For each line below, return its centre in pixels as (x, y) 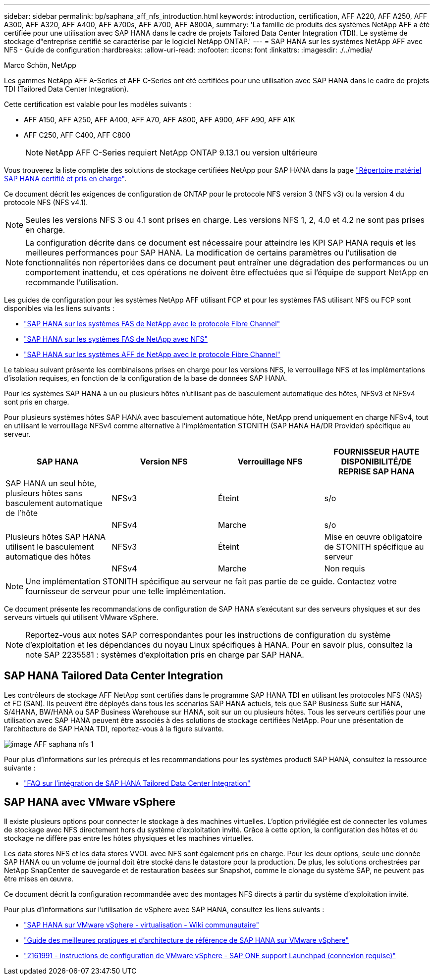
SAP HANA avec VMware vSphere (90, 802)
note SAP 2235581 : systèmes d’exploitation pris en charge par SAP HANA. (165, 655)
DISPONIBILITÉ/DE (376, 462)
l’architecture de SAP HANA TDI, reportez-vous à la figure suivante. (114, 728)
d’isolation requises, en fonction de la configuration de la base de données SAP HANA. (146, 378)
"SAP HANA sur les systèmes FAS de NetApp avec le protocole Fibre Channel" (152, 324)
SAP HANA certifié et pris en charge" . (65, 179)
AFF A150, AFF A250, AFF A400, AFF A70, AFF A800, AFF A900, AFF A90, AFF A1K (160, 120)
